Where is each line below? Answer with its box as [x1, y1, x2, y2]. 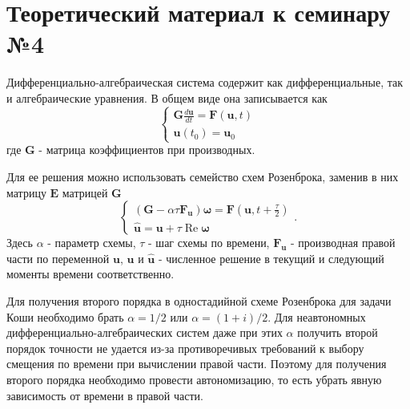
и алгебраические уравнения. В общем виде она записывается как [6, 89, 328, 106]
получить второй [297, 324, 378, 341]
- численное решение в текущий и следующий [158, 249, 384, 266]
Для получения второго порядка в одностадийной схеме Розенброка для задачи [6, 292, 392, 309]
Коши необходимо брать [6, 308, 124, 325]
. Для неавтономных [267, 308, 366, 325]
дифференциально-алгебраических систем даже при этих [6, 324, 283, 341]
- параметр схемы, [47, 234, 136, 251]
